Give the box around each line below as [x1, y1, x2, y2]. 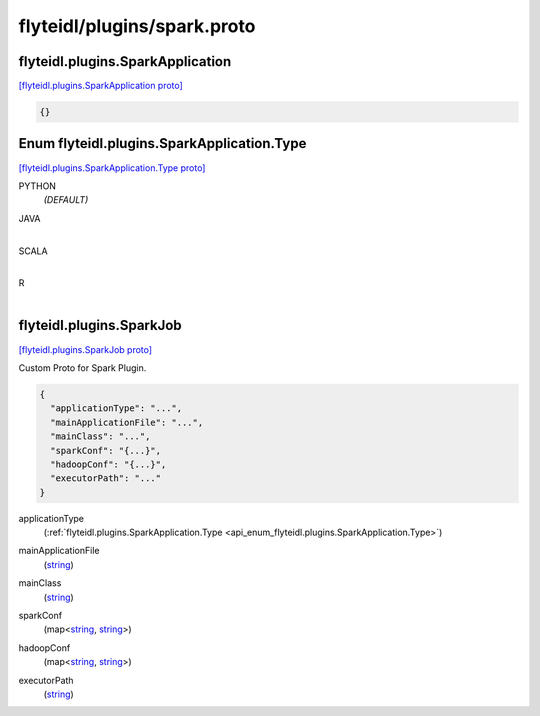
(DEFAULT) [43, 194, 89, 206]
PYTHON [18, 180, 57, 192]
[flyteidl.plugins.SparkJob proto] [18, 343, 153, 355]
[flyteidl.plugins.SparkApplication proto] [18, 80, 184, 92]
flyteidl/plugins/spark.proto [18, 15, 256, 37]
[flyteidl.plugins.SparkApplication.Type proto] [18, 161, 206, 174]
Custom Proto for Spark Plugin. [18, 361, 147, 374]
